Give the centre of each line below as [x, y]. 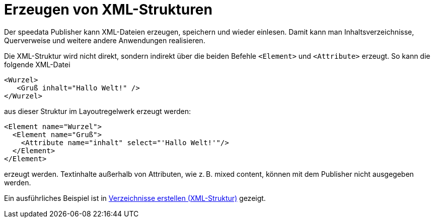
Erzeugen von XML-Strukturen [108, 10]
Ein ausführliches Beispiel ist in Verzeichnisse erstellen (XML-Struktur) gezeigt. [135, 198]
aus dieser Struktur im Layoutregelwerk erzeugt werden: [97, 111]
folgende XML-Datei [37, 64]
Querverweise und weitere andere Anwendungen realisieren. [105, 40]
